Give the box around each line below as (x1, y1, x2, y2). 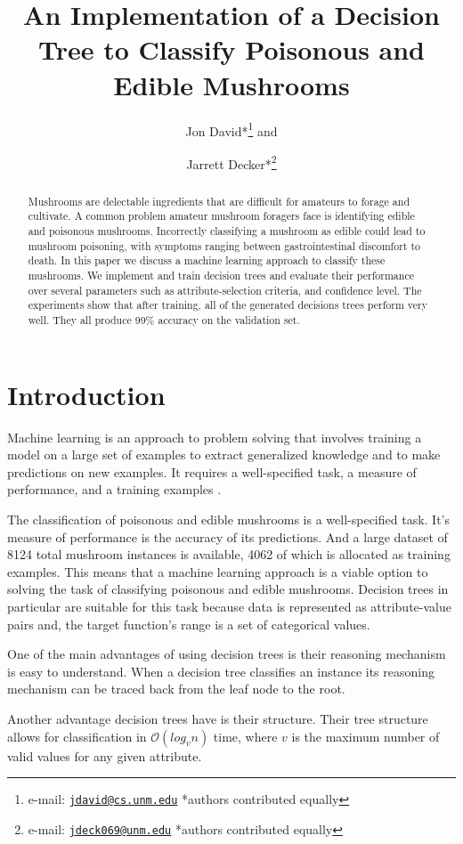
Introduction (7, 376, 166, 412)
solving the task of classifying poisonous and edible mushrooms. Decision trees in (7, 580, 449, 598)
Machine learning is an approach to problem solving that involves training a (7, 427, 422, 446)
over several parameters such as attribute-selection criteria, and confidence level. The (28, 282, 422, 297)
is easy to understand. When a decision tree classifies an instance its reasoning (7, 661, 435, 680)
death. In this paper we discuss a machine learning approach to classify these (28, 253, 386, 268)
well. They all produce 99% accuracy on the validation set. (28, 312, 300, 328)
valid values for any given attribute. (7, 746, 202, 765)
